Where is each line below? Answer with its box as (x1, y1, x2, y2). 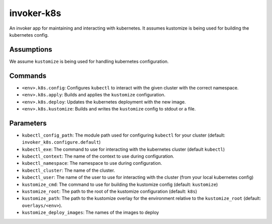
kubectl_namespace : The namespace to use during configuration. (22, 160, 162, 166)
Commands (9, 71, 47, 80)
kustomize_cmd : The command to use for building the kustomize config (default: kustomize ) (22, 181, 218, 187)
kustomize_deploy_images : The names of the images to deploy (22, 209, 159, 215)
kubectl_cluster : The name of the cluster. (22, 167, 115, 173)
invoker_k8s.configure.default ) (22, 139, 101, 145)
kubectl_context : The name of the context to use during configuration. (22, 153, 175, 159)
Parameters (9, 119, 47, 128)
